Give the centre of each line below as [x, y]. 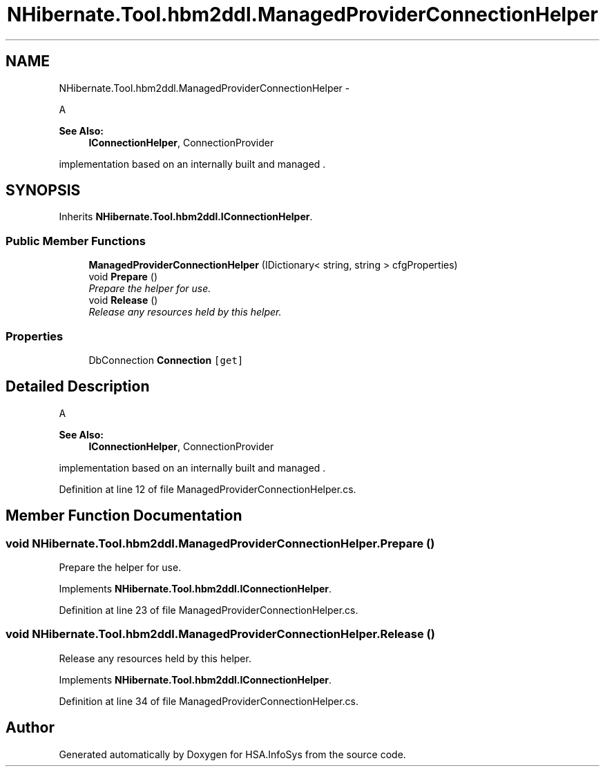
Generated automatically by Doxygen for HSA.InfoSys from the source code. [232, 754]
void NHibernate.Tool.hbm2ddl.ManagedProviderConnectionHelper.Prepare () [220, 543]
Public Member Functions [76, 241]
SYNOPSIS [43, 191]
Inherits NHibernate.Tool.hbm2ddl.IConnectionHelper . [186, 217]
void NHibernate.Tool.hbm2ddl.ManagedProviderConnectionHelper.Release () [220, 634]
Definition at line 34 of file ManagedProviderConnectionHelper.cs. [209, 701]
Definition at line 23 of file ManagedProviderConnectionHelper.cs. [209, 610]
